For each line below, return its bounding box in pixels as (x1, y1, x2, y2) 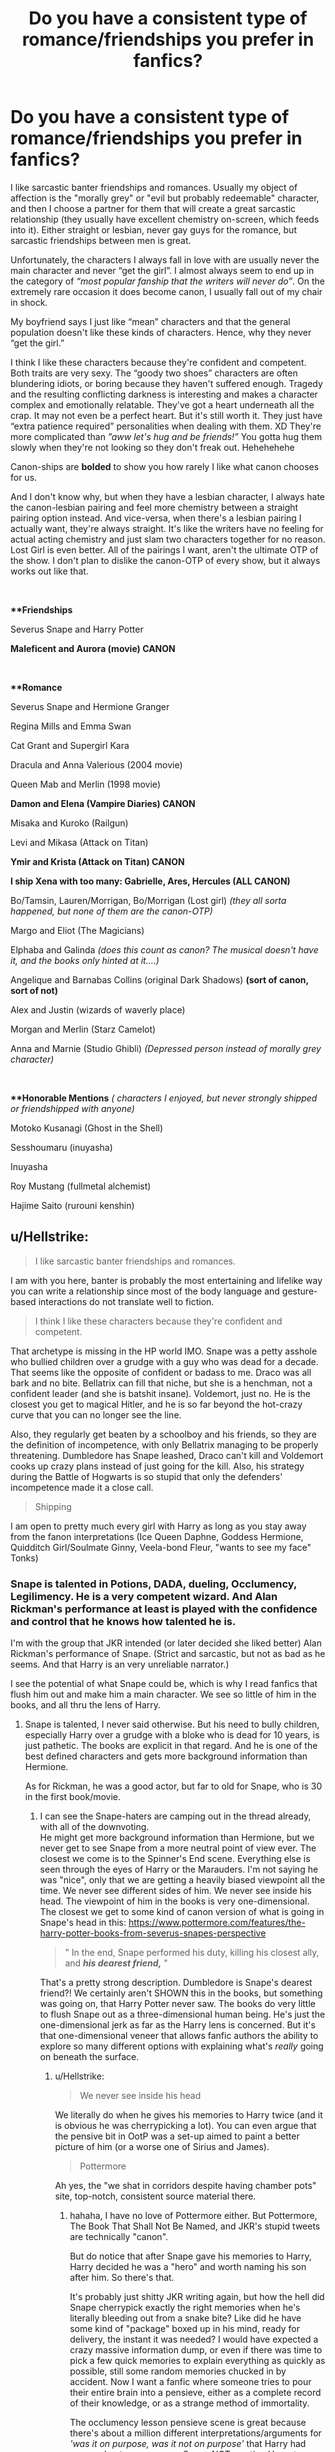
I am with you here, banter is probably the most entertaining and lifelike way (10, 1274, 323, 1286)
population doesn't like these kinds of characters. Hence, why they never (10, 326, 312, 338)
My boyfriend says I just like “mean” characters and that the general (10, 315, 291, 327)
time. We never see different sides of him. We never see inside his (39, 1885, 312, 1897)
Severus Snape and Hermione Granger (10, 700, 170, 712)
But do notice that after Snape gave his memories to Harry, (69, 2250, 312, 2262)
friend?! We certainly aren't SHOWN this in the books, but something (39, 1987, 323, 1999)
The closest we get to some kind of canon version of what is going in (39, 1906, 325, 1918)
